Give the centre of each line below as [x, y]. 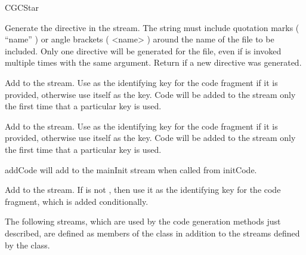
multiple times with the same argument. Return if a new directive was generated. [153, 62]
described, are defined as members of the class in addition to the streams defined [152, 233]
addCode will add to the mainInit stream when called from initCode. [131, 169]
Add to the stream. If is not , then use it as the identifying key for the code [143, 190]
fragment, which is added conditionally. [77, 201]
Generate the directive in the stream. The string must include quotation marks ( [152, 27]
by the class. [27, 245]
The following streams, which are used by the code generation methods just [143, 221]
